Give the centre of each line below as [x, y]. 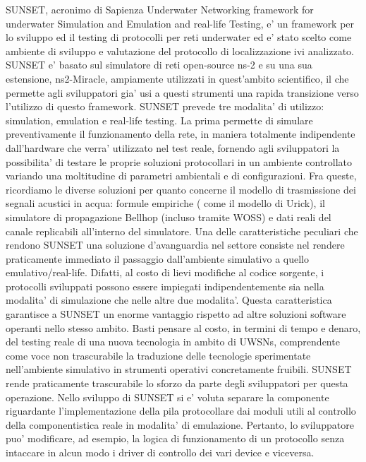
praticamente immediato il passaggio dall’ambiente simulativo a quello [157, 258]
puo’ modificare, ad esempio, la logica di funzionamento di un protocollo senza [175, 438]
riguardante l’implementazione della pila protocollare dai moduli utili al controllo [181, 411]
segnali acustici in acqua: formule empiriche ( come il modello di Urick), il [165, 203]
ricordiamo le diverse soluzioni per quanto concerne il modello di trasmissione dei [181, 189]
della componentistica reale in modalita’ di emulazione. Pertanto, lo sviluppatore [180, 424]
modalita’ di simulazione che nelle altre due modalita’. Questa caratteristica [169, 300]
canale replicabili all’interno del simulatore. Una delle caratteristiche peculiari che [182, 231]
